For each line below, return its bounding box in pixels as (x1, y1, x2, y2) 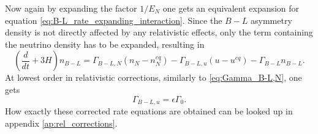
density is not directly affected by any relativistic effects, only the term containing (5, 26, 313, 39)
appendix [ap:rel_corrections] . (5, 116, 118, 129)
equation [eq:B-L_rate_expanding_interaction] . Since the (5, 13, 222, 26)
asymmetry (251, 13, 292, 26)
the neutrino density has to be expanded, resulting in (5, 37, 205, 50)
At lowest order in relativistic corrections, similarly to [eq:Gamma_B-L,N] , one (5, 71, 302, 84)
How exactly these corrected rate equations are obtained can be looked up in (5, 105, 293, 117)
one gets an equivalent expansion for (162, 2, 300, 14)
